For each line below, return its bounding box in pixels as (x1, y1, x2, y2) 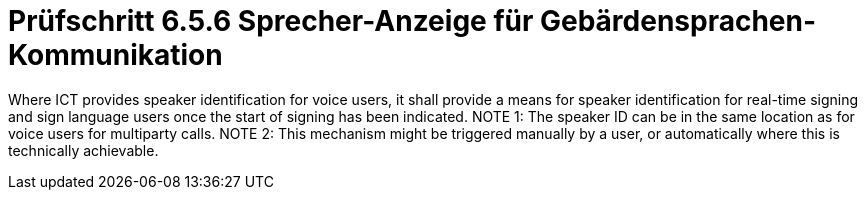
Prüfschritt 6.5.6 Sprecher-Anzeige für (8, 4, 534, 38)
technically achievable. (8, 141, 159, 159)
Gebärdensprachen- (539, 4, 817, 38)
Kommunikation (8, 38, 223, 72)
